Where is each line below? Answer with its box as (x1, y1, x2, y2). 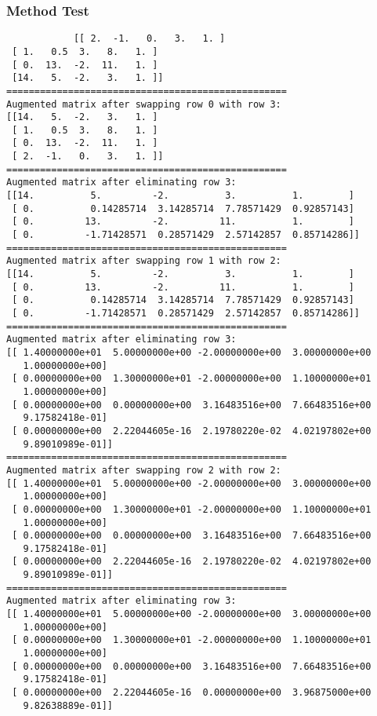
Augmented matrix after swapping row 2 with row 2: (6, 464, 281, 476)
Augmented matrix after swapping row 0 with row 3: (6, 98, 281, 110)
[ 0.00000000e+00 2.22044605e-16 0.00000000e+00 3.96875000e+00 (12, 687, 372, 699)
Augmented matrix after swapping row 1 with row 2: (6, 255, 281, 267)
